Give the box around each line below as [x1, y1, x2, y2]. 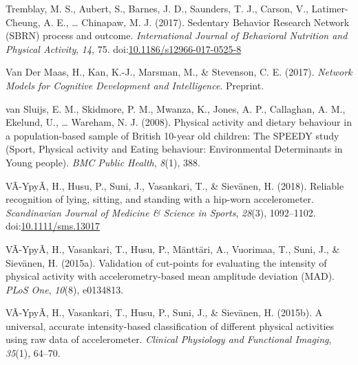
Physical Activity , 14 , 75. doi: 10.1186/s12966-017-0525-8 [6, 41, 242, 56]
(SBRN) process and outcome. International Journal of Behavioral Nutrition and [6, 28, 348, 43]
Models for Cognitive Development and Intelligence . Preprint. [6, 78, 264, 92]
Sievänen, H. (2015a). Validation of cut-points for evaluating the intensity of [6, 255, 327, 269]
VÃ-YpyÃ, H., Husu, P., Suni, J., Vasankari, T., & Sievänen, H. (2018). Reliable [6, 178, 344, 192]
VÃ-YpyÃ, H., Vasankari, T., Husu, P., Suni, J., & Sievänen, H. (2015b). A [6, 305, 323, 320]
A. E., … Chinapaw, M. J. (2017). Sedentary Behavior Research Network [43, 14, 350, 29]
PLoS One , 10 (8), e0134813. [6, 282, 124, 296]
